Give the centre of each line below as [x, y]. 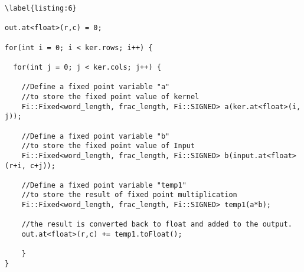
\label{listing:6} [41, 8]
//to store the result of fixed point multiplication [129, 195]
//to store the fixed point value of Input [108, 146]
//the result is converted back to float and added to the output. [157, 225]
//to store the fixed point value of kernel [110, 96]
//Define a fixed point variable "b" [96, 136]
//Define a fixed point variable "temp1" [104, 185]
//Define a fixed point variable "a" [96, 87]
